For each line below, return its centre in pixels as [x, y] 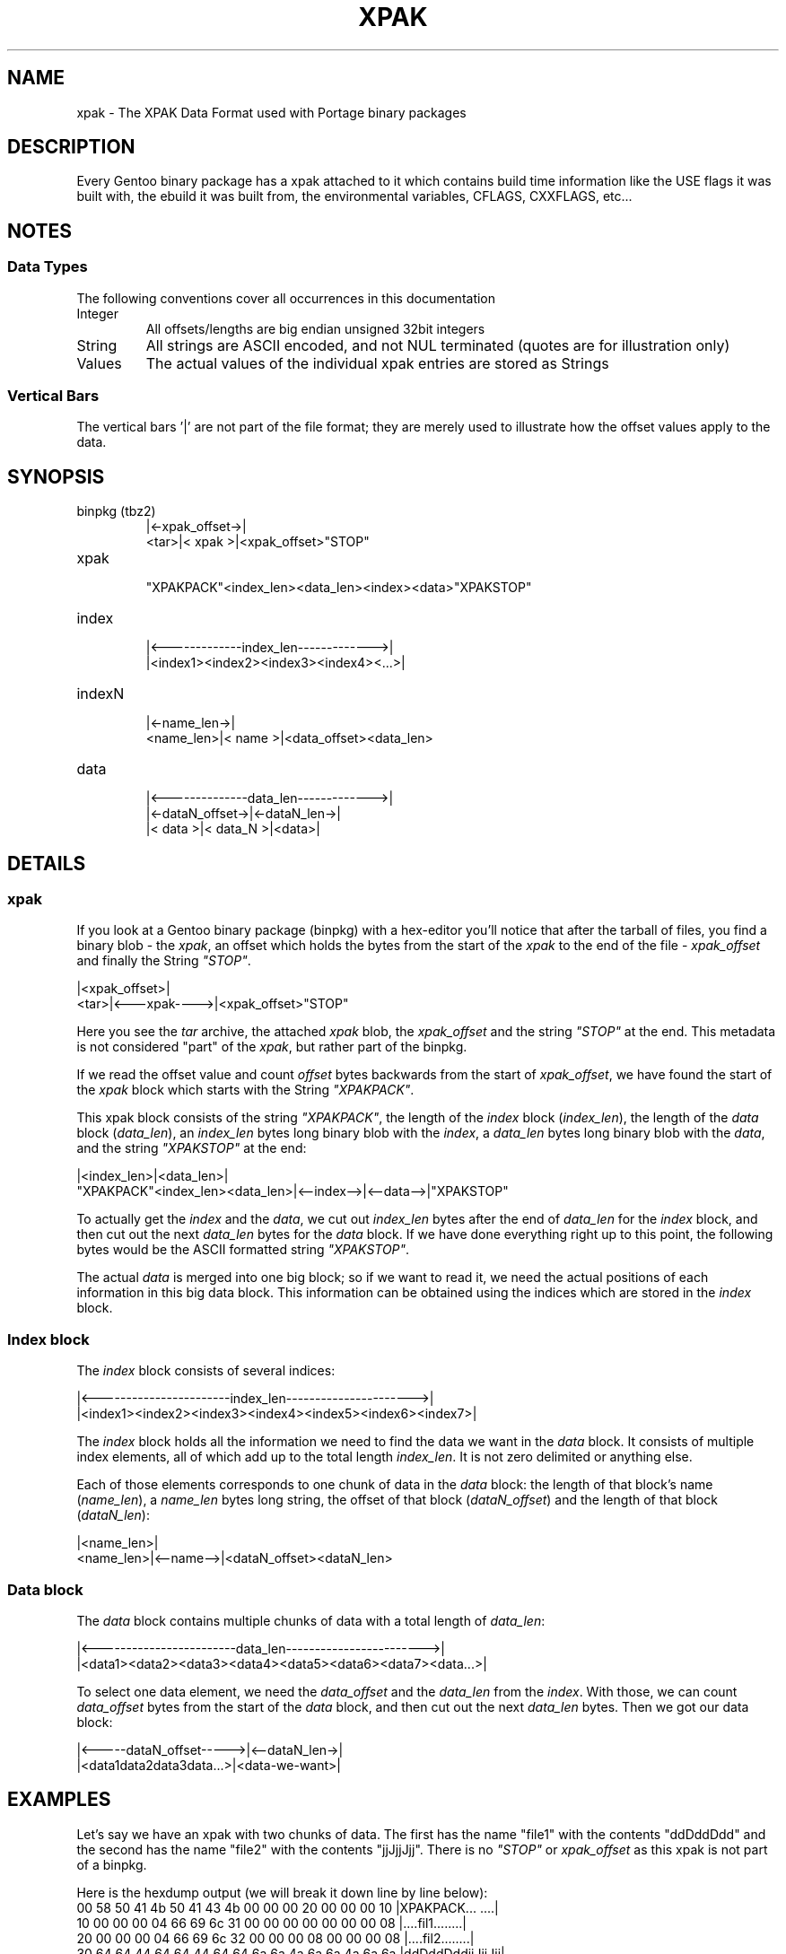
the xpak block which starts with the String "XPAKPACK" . [245, 1090]
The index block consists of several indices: [206, 1371]
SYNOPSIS [56, 476]
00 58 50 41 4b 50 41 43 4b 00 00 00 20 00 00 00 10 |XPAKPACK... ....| [288, 1907]
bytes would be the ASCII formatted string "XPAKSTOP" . [243, 1250]
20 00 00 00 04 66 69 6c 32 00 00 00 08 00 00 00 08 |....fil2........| [275, 1938]
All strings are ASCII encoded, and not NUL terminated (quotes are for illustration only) [438, 345]
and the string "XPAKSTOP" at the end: [192, 1148]
